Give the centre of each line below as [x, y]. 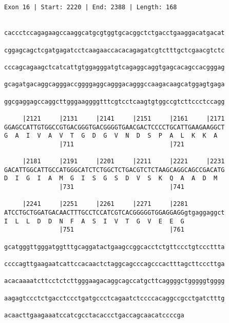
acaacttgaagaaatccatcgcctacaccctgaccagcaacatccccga [94, 315]
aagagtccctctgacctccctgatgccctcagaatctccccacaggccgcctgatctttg [115, 298]
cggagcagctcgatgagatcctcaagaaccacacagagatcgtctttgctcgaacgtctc [115, 50]
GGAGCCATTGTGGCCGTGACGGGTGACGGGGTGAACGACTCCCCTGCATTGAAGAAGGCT [115, 127]
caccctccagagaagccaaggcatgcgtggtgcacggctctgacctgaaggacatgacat [115, 33]
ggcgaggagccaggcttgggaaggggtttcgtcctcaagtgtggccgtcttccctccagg [115, 101]
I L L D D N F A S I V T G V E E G [94, 221]
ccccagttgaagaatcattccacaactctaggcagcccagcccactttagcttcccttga [115, 264]
